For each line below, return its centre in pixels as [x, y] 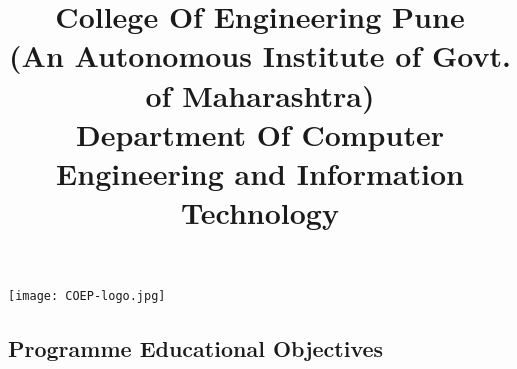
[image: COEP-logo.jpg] [87, 296]
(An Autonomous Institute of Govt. [260, 55]
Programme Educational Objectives [196, 348]
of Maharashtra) [260, 94]
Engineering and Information [260, 172]
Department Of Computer [260, 133]
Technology [260, 212]
